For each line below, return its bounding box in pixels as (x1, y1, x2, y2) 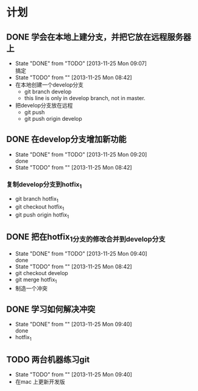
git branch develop (24, 88, 72, 95)
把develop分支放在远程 (15, 102, 73, 109)
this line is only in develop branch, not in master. (24, 95, 146, 101)
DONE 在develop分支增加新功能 (6, 134, 127, 145)
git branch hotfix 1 (15, 195, 59, 204)
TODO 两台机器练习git (6, 354, 90, 365)
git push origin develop (24, 115, 82, 122)
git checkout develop (15, 269, 68, 276)
